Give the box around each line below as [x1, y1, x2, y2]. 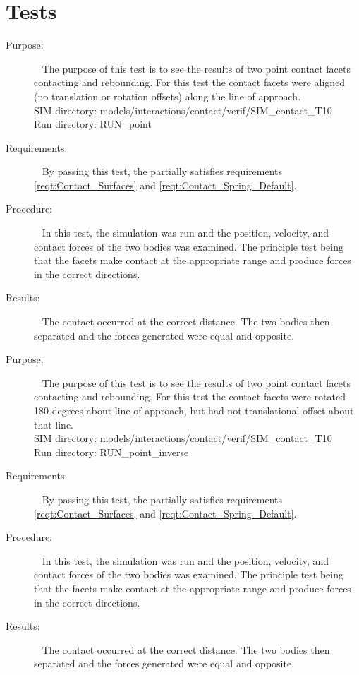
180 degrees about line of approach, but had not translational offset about [34, 403, 354, 417]
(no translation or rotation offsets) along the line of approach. [34, 88, 301, 103]
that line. [34, 417, 74, 431]
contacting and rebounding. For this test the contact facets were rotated [34, 389, 346, 404]
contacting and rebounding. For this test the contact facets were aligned [34, 75, 346, 90]
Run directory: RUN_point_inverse [34, 444, 189, 459]
